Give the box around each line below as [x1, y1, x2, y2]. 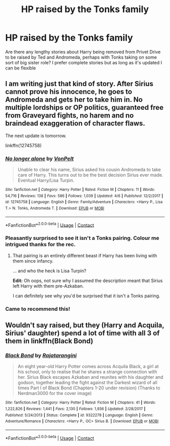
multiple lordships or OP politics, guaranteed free [5, 103, 164, 112]
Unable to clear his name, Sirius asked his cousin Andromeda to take [17, 167, 161, 173]
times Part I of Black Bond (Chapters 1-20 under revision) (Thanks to [17, 385, 160, 391]
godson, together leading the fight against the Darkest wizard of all [17, 380, 158, 386]
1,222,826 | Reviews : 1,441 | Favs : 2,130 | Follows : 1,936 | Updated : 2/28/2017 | [5, 406, 146, 411]
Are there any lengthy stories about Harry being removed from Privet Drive [5, 49, 161, 55]
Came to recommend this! [5, 305, 70, 312]
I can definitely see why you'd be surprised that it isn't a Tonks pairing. [12, 293, 160, 299]
